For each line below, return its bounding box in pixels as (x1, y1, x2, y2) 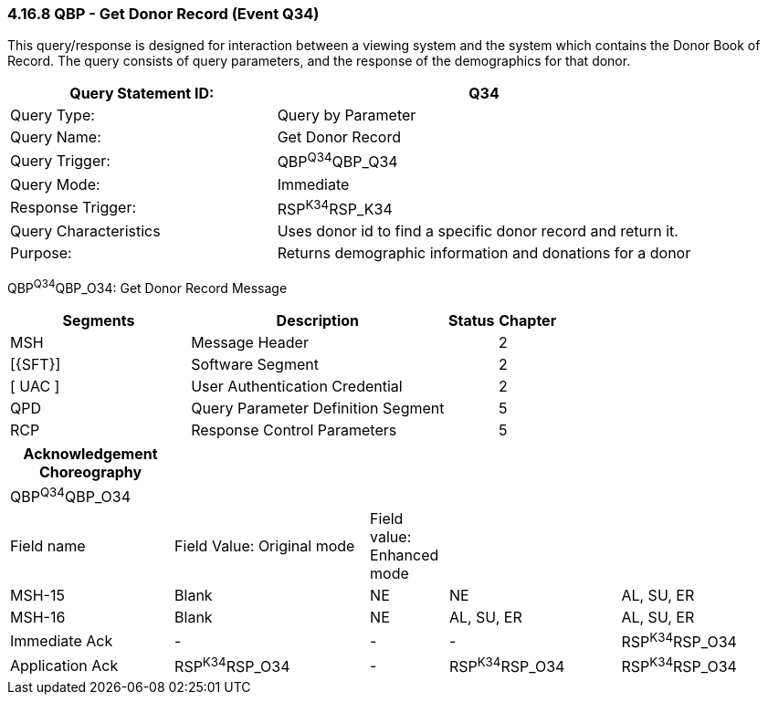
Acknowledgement (23, 444, 158, 463)
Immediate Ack (10, 631, 113, 650)
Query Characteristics (10, 222, 161, 241)
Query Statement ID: (69, 84, 215, 103)
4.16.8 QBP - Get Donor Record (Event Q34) (7, 5, 320, 23)
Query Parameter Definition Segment (191, 398, 445, 417)
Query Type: (10, 106, 95, 125)
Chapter (499, 310, 557, 330)
